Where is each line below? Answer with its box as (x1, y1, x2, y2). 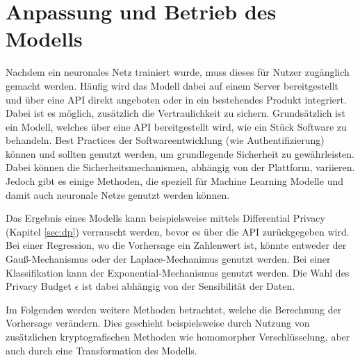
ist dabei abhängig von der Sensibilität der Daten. (81, 279, 295, 293)
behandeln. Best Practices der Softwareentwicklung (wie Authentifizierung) (6, 133, 325, 147)
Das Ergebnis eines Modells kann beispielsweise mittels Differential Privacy (6, 211, 325, 225)
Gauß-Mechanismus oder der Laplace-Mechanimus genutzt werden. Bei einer (6, 252, 331, 266)
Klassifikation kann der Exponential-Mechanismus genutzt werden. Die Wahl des (6, 265, 350, 279)
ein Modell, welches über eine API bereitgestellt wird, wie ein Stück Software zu (6, 119, 347, 133)
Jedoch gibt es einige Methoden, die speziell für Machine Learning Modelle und (6, 174, 343, 188)
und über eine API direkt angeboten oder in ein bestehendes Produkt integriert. (6, 92, 347, 106)
